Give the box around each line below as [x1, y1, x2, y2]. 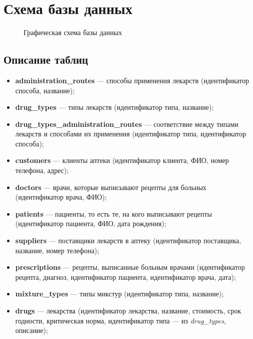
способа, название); [15, 85, 75, 95]
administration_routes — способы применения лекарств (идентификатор [15, 75, 249, 85]
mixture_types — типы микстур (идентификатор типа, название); [15, 288, 224, 299]
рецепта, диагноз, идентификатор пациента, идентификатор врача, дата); [15, 271, 236, 282]
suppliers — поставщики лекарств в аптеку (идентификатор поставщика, [15, 235, 241, 246]
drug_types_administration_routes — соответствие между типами [15, 118, 238, 129]
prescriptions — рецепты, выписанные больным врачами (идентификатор [15, 262, 245, 272]
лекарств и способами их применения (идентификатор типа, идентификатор [15, 128, 246, 139]
